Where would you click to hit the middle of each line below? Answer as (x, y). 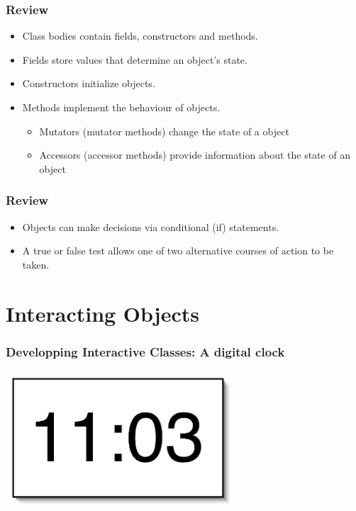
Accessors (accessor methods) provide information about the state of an (195, 155)
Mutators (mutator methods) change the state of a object (164, 131)
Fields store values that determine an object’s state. (135, 59)
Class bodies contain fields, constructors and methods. (140, 36)
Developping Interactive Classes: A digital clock (145, 351)
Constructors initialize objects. (89, 83)
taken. (36, 264)
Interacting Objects (102, 313)
